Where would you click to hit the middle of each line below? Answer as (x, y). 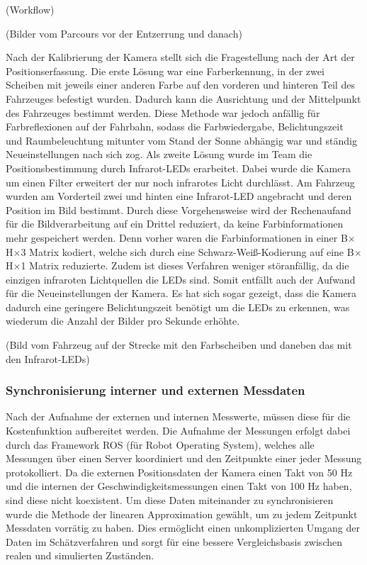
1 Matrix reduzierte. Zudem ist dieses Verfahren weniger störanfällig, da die (185, 265)
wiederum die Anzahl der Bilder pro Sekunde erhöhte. (123, 321)
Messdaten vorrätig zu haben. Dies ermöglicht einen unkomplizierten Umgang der (183, 528)
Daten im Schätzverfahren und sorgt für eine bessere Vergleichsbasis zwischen (174, 541)
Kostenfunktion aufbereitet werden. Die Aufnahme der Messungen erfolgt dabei (178, 431)
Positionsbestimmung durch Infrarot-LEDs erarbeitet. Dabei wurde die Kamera (178, 168)
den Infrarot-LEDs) (48, 358)
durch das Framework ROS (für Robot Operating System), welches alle (160, 444)
